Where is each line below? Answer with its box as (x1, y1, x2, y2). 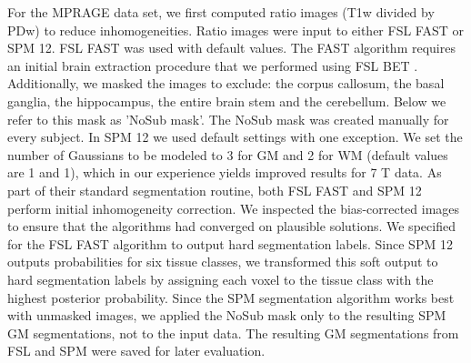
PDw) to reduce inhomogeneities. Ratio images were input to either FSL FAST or (7, 20, 464, 39)
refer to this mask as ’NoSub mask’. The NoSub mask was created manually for (7, 109, 449, 128)
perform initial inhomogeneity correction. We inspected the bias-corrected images (7, 198, 460, 217)
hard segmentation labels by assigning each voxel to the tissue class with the (7, 269, 434, 288)
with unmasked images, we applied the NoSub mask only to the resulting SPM (7, 306, 446, 325)
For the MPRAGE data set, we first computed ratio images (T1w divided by (7, 3, 435, 21)
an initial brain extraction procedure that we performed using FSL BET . (7, 55, 418, 75)
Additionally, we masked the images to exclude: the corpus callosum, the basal (7, 74, 445, 93)
